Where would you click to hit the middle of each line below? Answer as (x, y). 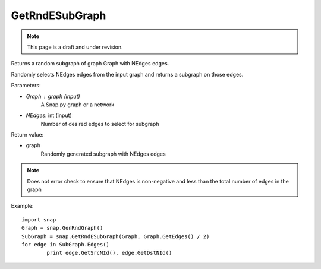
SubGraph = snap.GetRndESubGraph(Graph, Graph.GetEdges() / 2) (116, 236)
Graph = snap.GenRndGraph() (62, 228)
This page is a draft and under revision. (75, 47)
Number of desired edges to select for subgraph (100, 124)
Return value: (27, 135)
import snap (39, 219)
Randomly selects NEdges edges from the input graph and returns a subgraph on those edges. (127, 74)
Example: (22, 206)
